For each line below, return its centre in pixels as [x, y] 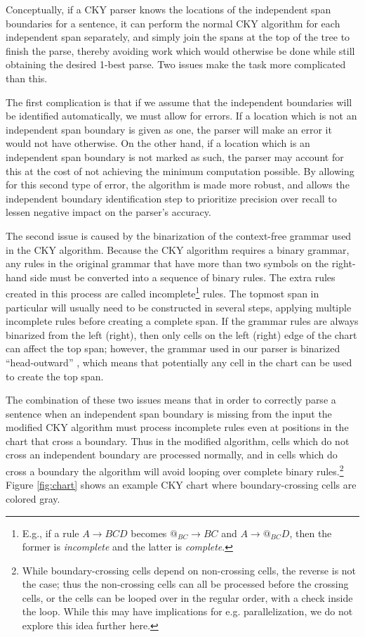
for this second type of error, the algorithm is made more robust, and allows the [178, 185]
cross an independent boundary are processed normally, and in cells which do [172, 455]
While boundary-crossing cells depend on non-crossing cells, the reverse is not [189, 570]
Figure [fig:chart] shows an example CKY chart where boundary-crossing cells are [181, 485]
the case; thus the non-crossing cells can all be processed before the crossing [185, 584]
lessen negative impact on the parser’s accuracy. [108, 212]
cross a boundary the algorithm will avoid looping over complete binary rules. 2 [175, 470]
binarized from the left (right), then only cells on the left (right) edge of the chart [181, 334]
